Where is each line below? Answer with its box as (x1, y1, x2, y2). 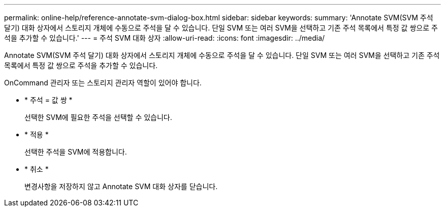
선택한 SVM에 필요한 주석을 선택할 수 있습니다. (24, 113, 172, 122)
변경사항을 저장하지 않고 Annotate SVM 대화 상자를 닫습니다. (24, 182, 218, 191)
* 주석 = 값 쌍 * (24, 96, 73, 104)
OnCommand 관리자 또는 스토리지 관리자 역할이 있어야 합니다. (4, 78, 202, 87)
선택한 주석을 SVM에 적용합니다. (24, 147, 127, 156)
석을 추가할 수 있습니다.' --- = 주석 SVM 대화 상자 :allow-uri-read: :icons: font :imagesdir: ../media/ (4, 34, 325, 42)
